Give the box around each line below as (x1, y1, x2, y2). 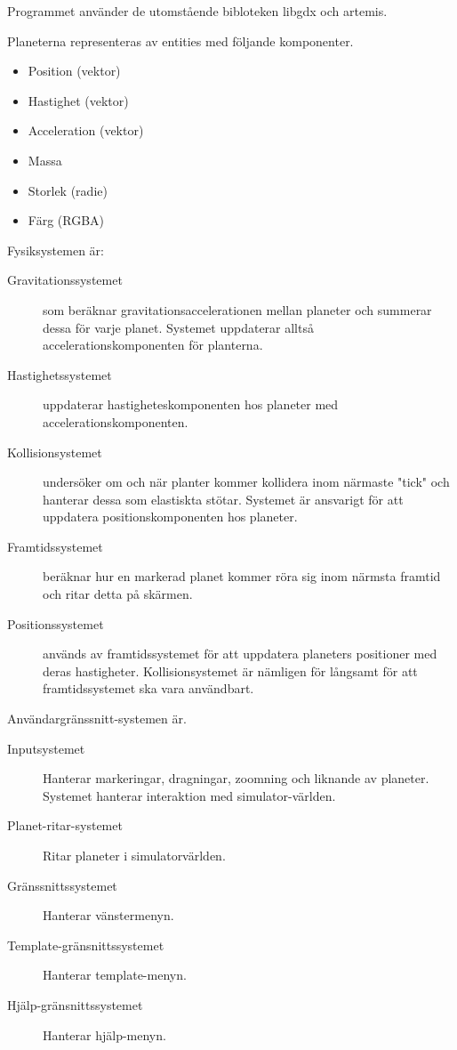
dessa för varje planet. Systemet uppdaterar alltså (43, 318, 314, 336)
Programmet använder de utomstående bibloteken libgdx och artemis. (7, 2, 388, 20)
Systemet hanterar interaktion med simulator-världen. (43, 786, 336, 804)
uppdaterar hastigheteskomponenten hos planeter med (43, 395, 339, 414)
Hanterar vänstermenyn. (43, 906, 174, 925)
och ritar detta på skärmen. (43, 585, 193, 603)
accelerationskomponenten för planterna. (43, 335, 263, 354)
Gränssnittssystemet (7, 876, 117, 894)
